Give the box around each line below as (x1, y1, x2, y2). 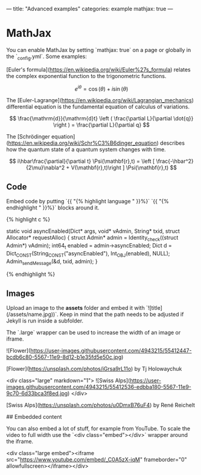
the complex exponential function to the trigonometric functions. (6, 72, 167, 79)
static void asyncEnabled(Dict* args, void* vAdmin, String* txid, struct (6, 228, 180, 235)
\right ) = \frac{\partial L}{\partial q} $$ (53, 121, 150, 129)
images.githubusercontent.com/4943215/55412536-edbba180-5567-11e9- (6, 384, 192, 391)
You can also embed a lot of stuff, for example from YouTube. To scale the (6, 425, 191, 432)
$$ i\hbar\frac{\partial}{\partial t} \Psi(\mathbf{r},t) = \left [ (8, 157, 155, 165)
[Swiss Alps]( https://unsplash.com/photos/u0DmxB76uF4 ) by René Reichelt (6, 402, 195, 409)
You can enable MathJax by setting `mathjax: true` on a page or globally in (6, 46, 191, 53)
